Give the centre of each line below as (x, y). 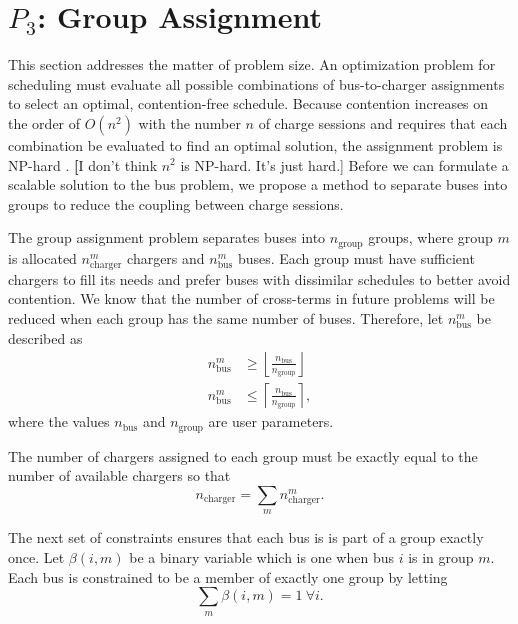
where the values (59, 421)
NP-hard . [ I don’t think (83, 164)
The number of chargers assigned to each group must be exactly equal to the (243, 455)
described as (45, 337)
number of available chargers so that (119, 475)
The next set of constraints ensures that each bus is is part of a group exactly (246, 537)
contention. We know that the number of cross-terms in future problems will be (251, 298)
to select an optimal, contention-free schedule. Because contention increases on (248, 103)
